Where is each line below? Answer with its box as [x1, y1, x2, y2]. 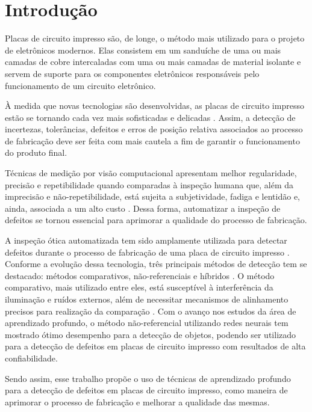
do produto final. [5, 146, 67, 159]
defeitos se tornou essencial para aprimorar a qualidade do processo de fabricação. [5, 214, 307, 226]
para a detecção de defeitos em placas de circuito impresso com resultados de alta [5, 340, 306, 352]
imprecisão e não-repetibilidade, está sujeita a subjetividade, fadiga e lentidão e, [5, 190, 301, 203]
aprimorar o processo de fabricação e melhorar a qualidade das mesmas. [5, 395, 270, 408]
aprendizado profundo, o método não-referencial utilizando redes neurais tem [5, 316, 289, 329]
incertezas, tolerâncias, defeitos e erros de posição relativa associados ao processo [5, 123, 303, 135]
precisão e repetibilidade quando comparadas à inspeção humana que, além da [5, 178, 294, 191]
